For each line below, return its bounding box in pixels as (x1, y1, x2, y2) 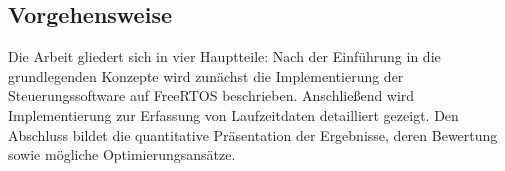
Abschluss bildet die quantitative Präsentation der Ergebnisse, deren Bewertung (8, 124, 498, 145)
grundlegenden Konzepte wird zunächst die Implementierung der (8, 65, 404, 86)
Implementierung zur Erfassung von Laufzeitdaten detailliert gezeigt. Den (8, 104, 459, 125)
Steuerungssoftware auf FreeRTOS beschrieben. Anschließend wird (8, 85, 415, 106)
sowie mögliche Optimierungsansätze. (8, 144, 236, 165)
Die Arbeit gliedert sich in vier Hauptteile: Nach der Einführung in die (8, 46, 441, 67)
